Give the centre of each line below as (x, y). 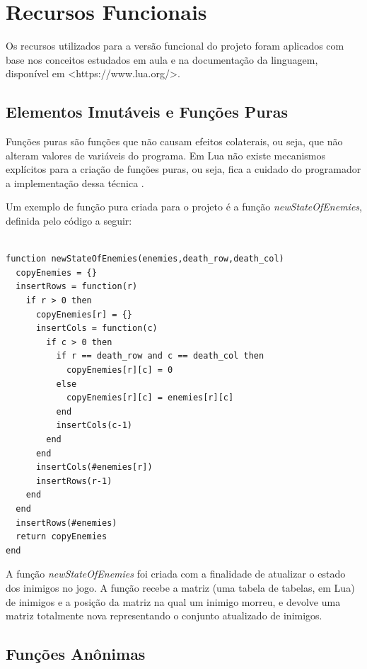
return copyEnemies (62, 537)
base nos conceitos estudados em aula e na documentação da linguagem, (162, 59)
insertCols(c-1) (94, 426)
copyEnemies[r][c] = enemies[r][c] (150, 398)
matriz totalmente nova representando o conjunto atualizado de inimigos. (164, 615)
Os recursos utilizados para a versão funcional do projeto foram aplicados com (175, 46)
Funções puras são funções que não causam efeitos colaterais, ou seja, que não (174, 141)
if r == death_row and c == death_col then (160, 356)
